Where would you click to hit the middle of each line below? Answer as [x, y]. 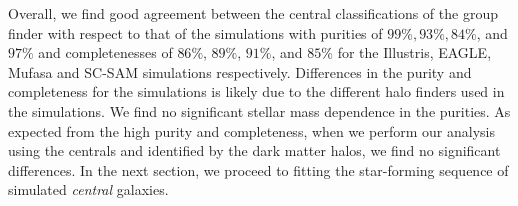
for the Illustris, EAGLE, [414, 52]
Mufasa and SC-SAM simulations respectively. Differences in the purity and [240, 71]
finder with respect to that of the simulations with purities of [195, 32]
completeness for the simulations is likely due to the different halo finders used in [256, 91]
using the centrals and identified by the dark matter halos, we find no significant [254, 150]
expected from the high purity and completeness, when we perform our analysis [252, 130]
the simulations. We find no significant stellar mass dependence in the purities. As [259, 110]
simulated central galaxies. [88, 189]
